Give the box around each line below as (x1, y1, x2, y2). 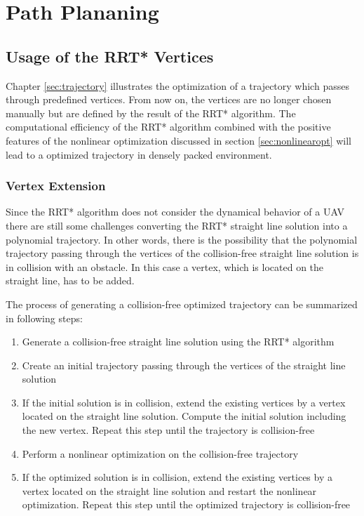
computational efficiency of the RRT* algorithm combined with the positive (6, 119, 331, 134)
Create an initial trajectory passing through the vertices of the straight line (22, 357, 346, 372)
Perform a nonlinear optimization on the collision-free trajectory (22, 446, 299, 461)
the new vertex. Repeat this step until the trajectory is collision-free (22, 423, 315, 437)
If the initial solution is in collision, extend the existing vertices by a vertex (22, 395, 346, 409)
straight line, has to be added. (6, 273, 135, 288)
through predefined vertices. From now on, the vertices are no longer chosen (6, 92, 332, 107)
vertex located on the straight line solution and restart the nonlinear (22, 483, 317, 498)
